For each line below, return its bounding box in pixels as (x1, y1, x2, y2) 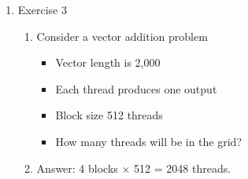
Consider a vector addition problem (36, 27, 208, 44)
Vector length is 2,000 (55, 54, 161, 71)
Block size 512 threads (55, 107, 163, 123)
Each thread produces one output (55, 80, 217, 97)
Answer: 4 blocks (36, 159, 118, 176)
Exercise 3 (17, 2, 67, 17)
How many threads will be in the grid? (55, 133, 242, 149)
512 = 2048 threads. (134, 159, 231, 176)
